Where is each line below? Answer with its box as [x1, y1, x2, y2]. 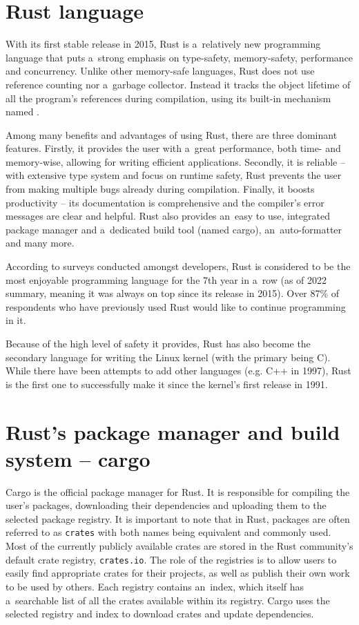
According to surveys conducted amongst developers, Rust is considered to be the [6, 259, 351, 273]
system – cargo [6, 444, 151, 472]
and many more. [6, 235, 75, 250]
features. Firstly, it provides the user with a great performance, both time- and [6, 141, 341, 155]
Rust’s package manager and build [6, 417, 340, 445]
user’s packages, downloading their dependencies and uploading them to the [6, 498, 327, 512]
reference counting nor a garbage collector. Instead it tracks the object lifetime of [6, 77, 351, 91]
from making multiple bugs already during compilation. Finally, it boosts [6, 182, 315, 196]
